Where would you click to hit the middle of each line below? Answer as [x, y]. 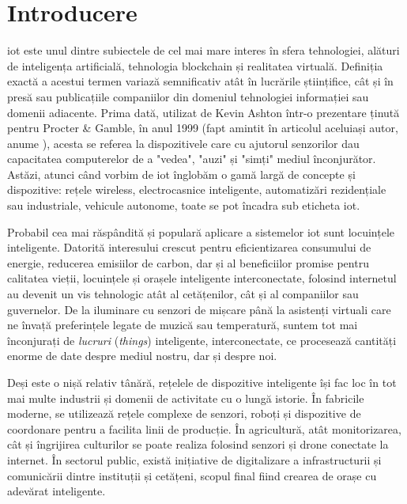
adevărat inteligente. [57, 491]
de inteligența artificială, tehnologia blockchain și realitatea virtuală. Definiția [195, 65]
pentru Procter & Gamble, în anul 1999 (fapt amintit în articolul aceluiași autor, [203, 128]
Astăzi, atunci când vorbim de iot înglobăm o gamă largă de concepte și [181, 174]
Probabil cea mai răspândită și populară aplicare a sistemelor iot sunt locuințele [201, 231]
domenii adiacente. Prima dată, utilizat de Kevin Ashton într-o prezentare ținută [203, 112]
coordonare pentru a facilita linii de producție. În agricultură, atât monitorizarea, [204, 428]
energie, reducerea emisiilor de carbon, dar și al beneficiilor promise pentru [188, 262]
